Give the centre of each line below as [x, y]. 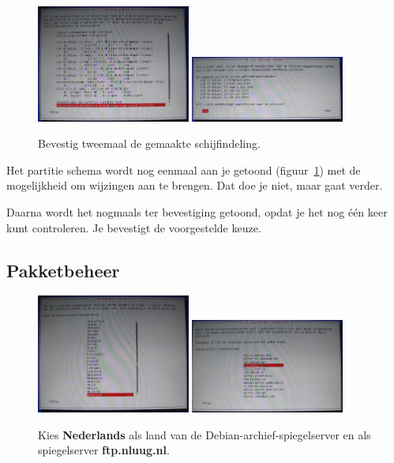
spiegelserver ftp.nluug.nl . [104, 450]
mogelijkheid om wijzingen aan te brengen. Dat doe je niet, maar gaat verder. [195, 185]
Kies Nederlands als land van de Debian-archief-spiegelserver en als [205, 434]
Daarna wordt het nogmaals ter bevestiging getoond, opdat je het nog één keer [197, 212]
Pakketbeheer [63, 270]
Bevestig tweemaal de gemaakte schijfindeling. [149, 143]
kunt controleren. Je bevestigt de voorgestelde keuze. [134, 227]
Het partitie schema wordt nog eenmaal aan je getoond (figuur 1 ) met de [184, 169]
